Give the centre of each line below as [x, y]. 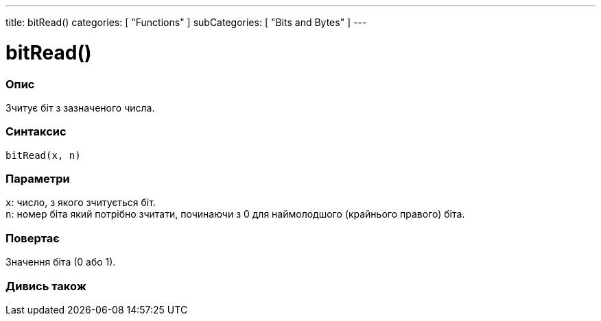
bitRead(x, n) [43, 155]
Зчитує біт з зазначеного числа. [80, 107]
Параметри [38, 179]
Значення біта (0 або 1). [61, 262]
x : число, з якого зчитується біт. [81, 203]
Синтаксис [36, 132]
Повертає [33, 238]
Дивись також [46, 286]
